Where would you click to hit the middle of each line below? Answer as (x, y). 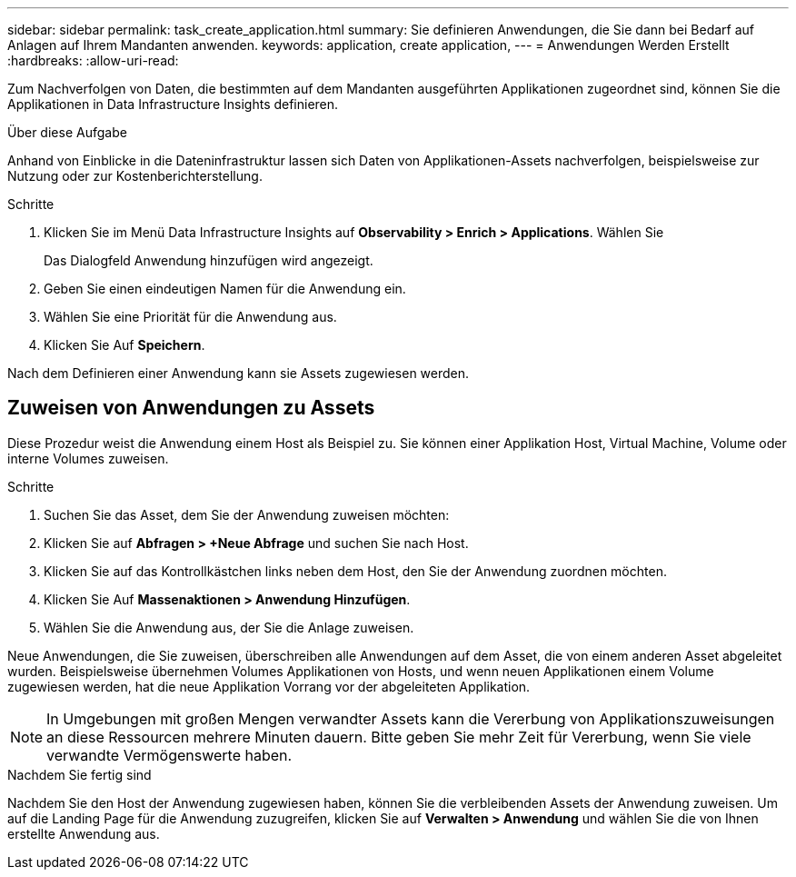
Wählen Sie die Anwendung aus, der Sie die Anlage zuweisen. (229, 627)
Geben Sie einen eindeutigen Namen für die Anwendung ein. (225, 289)
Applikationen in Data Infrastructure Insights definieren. (173, 104)
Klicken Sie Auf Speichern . (124, 345)
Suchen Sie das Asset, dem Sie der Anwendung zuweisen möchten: (247, 514)
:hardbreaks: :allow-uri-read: (93, 60)
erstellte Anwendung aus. (84, 833)
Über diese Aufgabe (67, 132)
